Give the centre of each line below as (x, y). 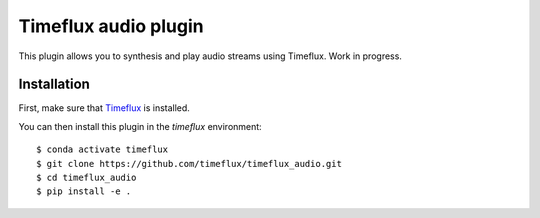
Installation (54, 84)
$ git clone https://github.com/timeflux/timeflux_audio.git (189, 163)
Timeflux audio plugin (111, 26)
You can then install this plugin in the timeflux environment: (140, 126)
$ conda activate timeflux (102, 149)
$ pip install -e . (84, 191)
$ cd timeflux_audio (86, 178)
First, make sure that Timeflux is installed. (104, 108)
